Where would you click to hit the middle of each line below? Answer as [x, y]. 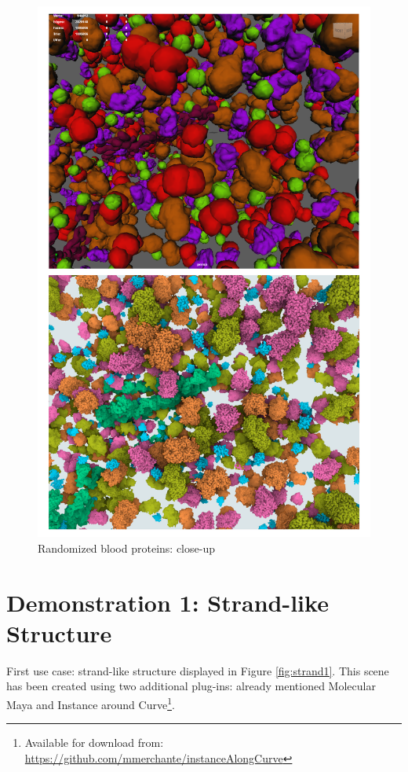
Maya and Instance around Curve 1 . [91, 703]
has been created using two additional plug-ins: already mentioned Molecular [191, 686]
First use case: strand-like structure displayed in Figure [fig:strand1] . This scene [198, 670]
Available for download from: [94, 743]
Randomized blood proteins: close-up [126, 548]
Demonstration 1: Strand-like [168, 602]
